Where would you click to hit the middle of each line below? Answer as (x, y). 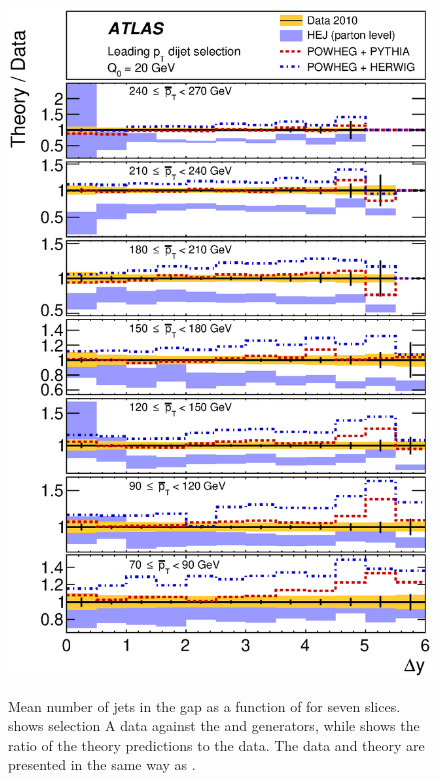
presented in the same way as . (102, 764)
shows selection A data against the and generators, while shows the (214, 725)
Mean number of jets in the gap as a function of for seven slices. (204, 705)
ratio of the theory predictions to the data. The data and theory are (216, 744)
